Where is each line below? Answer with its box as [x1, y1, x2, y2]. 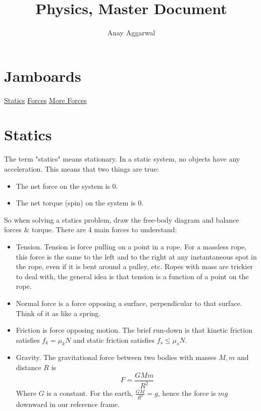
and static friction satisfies [73, 334, 154, 345]
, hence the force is [158, 388, 216, 398]
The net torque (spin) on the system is [16, 197, 136, 208]
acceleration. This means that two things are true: [4, 163, 159, 174]
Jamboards [4, 65, 81, 86]
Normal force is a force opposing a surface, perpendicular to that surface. [16, 297, 242, 308]
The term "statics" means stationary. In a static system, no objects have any [4, 153, 240, 164]
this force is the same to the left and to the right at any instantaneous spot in [16, 251, 257, 262]
